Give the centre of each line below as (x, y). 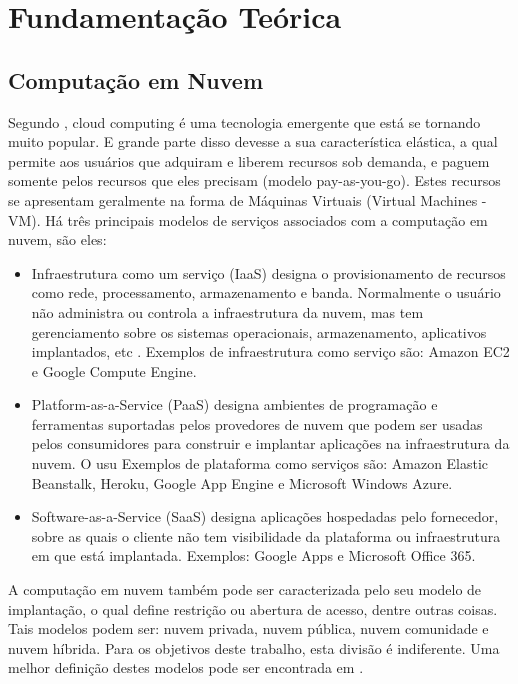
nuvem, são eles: (57, 239)
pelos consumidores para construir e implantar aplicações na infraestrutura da (270, 443)
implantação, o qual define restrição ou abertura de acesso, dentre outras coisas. (253, 608)
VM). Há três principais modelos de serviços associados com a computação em (248, 219)
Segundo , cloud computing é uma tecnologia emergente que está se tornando (244, 121)
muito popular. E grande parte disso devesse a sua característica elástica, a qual (253, 141)
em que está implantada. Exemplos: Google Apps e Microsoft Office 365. (253, 555)
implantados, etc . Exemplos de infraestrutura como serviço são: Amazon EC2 (270, 351)
